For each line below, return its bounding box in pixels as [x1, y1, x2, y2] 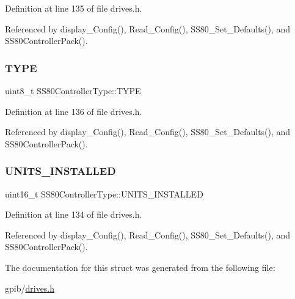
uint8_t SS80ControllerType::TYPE [5, 84, 141, 97]
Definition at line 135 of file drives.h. [5, 2, 142, 14]
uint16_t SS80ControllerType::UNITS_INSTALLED [5, 187, 203, 200]
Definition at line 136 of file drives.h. [5, 105, 142, 117]
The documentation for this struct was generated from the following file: [5, 260, 275, 273]
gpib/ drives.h [5, 281, 55, 294]
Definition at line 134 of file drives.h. [5, 208, 142, 221]
